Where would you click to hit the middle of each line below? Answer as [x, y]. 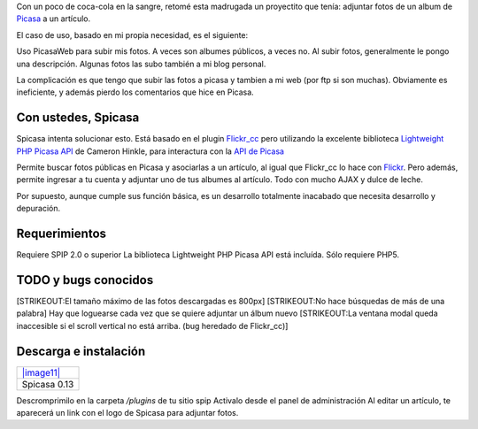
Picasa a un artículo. [54, 19]
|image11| [41, 372]
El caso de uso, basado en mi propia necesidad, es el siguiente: [132, 34]
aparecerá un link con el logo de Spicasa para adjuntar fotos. [127, 413]
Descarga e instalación [81, 351]
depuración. [39, 209]
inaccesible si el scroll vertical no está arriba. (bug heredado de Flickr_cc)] [152, 326]
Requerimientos [61, 234]
